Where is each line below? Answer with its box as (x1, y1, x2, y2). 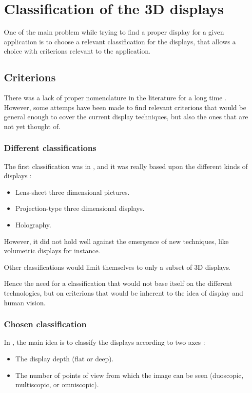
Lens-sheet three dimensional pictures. (15, 187, 130, 197)
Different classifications (4, 142, 97, 154)
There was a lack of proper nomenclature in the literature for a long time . (4, 93, 227, 103)
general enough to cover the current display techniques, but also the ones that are (4, 112, 248, 122)
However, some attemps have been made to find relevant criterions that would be (4, 102, 246, 112)
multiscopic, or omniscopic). (15, 379, 99, 390)
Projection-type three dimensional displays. (15, 203, 145, 213)
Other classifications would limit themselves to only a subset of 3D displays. (4, 262, 231, 272)
